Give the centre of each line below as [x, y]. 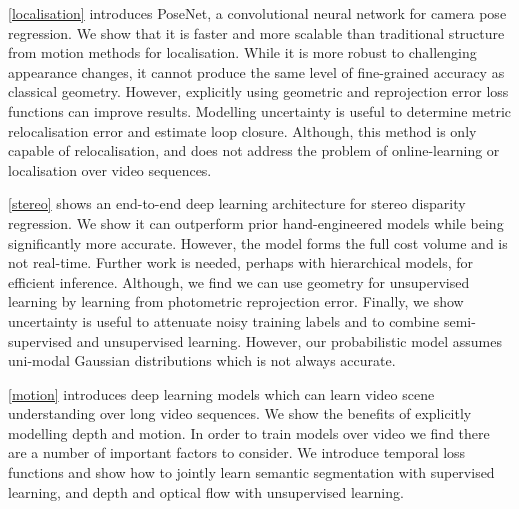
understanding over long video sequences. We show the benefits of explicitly [240, 413]
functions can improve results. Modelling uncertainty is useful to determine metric [260, 110]
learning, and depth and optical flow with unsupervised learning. [206, 491]
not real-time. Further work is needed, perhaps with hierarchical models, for [241, 262]
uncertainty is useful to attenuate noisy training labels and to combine [224, 320]
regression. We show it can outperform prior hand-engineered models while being [256, 222]
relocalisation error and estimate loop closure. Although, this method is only [242, 130]
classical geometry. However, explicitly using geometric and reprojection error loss [258, 91]
